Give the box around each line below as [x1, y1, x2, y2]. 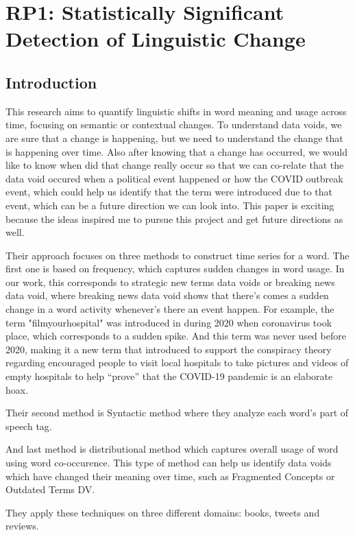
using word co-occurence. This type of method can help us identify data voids [5, 455, 332, 470]
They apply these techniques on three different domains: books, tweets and [5, 505, 320, 519]
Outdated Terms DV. [5, 482, 95, 497]
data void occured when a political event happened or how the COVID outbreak [5, 171, 343, 185]
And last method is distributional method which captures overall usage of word [5, 442, 339, 456]
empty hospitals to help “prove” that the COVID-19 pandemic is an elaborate [5, 369, 333, 383]
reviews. [5, 519, 39, 533]
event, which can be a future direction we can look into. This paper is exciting [5, 198, 334, 212]
